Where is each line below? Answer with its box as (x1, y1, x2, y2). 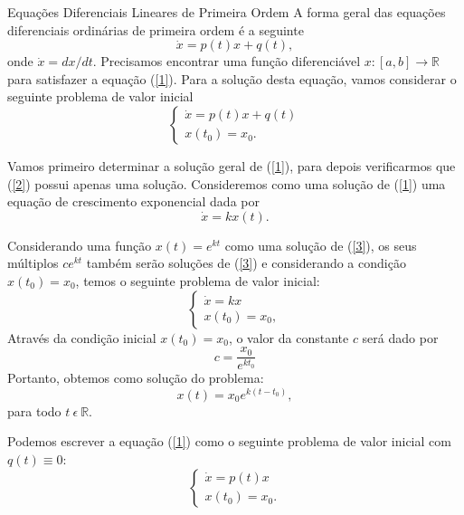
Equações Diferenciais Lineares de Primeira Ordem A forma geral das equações (7, 3, 446, 21)
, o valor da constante (228, 328, 349, 347)
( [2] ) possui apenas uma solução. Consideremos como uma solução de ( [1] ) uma (7, 174, 446, 193)
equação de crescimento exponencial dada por (7, 192, 260, 211)
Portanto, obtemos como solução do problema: (7, 368, 264, 387)
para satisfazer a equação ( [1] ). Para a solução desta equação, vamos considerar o (7, 69, 457, 88)
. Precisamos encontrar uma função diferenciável (92, 52, 361, 71)
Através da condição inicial (7, 328, 156, 347)
